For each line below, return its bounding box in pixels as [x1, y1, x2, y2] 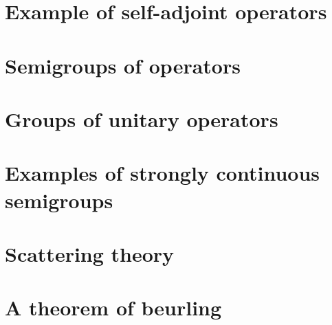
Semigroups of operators [5, 51, 241, 79]
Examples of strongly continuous [5, 159, 320, 187]
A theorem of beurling [5, 293, 222, 322]
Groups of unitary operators [5, 104, 278, 133]
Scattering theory [5, 239, 175, 267]
